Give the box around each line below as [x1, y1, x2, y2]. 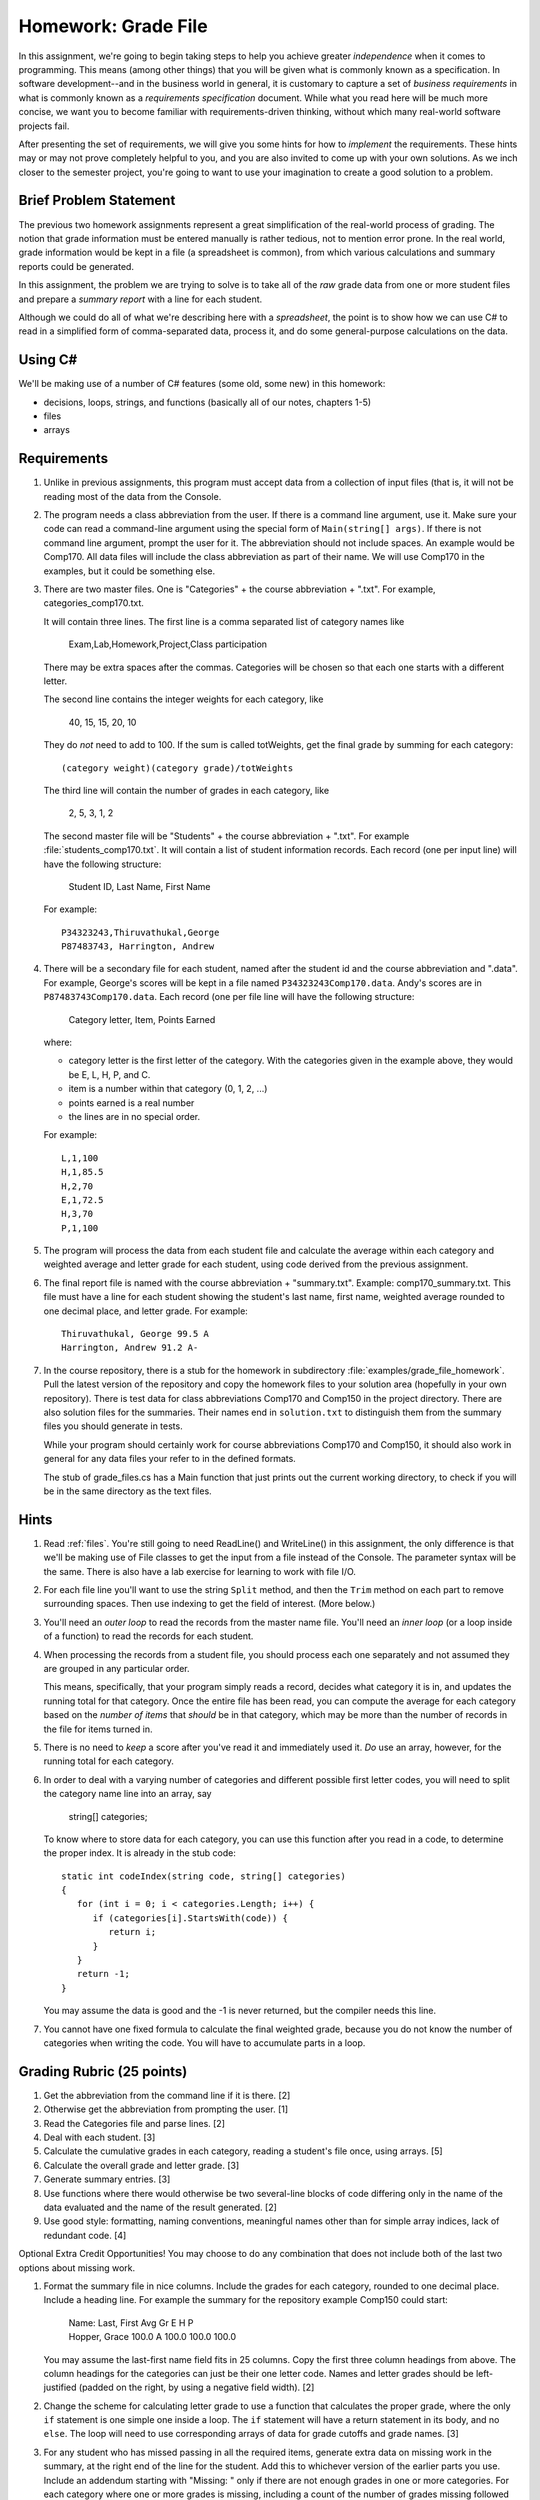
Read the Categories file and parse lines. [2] [43, 2117, 225, 2129]
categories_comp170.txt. [43, 597, 145, 609]
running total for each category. [43, 1755, 175, 1767]
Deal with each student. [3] [43, 2131, 156, 2144]
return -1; [76, 1968, 130, 1980]
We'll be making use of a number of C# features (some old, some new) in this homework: [18, 378, 386, 390]
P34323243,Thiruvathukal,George [61, 926, 220, 938]
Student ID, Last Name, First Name [68, 880, 211, 892]
